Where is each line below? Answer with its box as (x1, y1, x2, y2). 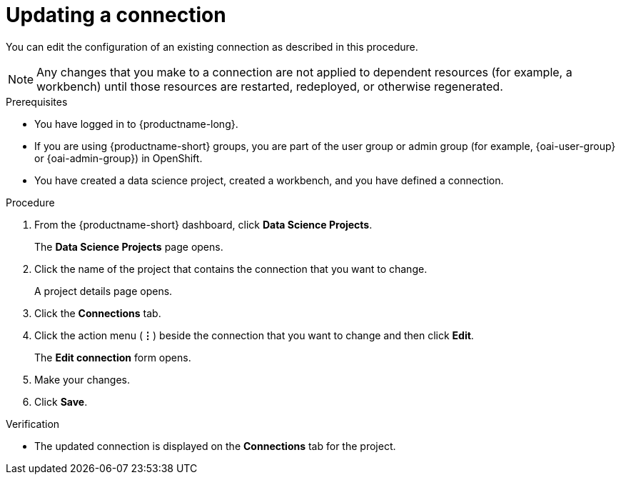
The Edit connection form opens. (34, 351, 191, 364)
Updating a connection (6, 3, 226, 27)
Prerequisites (6, 95, 68, 108)
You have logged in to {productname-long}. (34, 117, 238, 130)
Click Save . (34, 395, 88, 408)
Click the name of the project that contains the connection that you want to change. (34, 262, 428, 275)
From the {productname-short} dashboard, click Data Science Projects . (34, 218, 373, 231)
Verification (6, 417, 60, 430)
